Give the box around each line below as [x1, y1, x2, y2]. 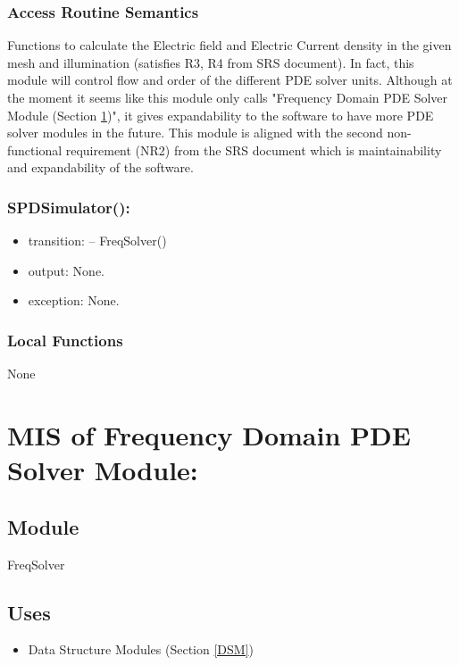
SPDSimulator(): [7, 195, 130, 218]
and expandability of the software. [7, 158, 194, 177]
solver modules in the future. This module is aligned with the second [7, 123, 383, 142]
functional [7, 140, 63, 159]
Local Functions [7, 328, 123, 351]
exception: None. [28, 291, 120, 310]
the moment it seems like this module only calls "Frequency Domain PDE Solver [7, 88, 448, 106]
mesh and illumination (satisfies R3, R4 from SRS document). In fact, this [7, 53, 414, 71]
